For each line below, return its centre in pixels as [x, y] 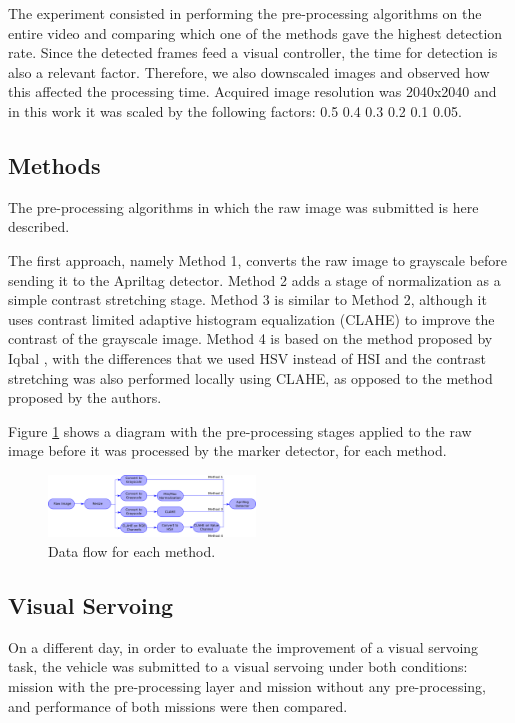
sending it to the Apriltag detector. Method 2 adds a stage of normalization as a [254, 279]
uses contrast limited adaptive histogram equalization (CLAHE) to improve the [251, 318]
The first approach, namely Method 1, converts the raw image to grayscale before [257, 259]
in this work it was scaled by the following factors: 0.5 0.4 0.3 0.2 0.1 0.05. [235, 110]
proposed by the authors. [85, 397]
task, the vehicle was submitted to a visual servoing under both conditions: [238, 666]
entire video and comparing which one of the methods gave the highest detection [255, 32]
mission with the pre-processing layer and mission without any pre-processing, [247, 685]
